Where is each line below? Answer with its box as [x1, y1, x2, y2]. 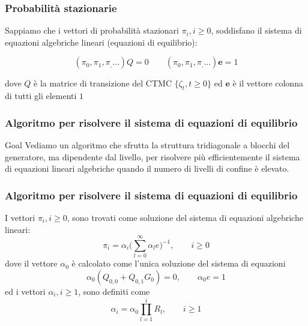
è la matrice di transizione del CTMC [34, 77, 172, 89]
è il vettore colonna [232, 77, 303, 89]
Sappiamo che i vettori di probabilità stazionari [5, 24, 179, 37]
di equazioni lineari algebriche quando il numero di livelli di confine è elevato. [5, 162, 289, 175]
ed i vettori [5, 285, 46, 297]
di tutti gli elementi [5, 89, 77, 102]
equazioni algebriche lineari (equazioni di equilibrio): [5, 35, 198, 48]
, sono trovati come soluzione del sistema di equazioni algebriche [67, 211, 303, 224]
